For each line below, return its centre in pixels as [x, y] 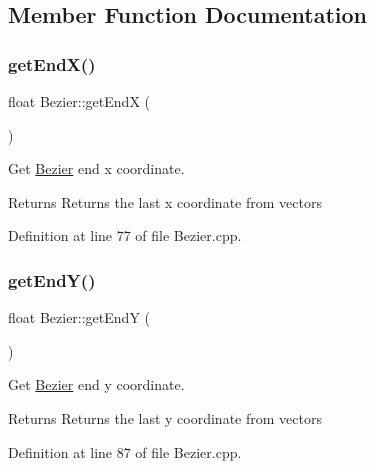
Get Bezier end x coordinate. [96, 168]
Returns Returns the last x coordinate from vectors [165, 201]
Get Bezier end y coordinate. [96, 384]
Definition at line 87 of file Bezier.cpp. [125, 451]
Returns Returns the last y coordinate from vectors [165, 417]
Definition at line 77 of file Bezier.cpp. [125, 235]
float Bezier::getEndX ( [79, 101]
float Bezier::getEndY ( [79, 317]
